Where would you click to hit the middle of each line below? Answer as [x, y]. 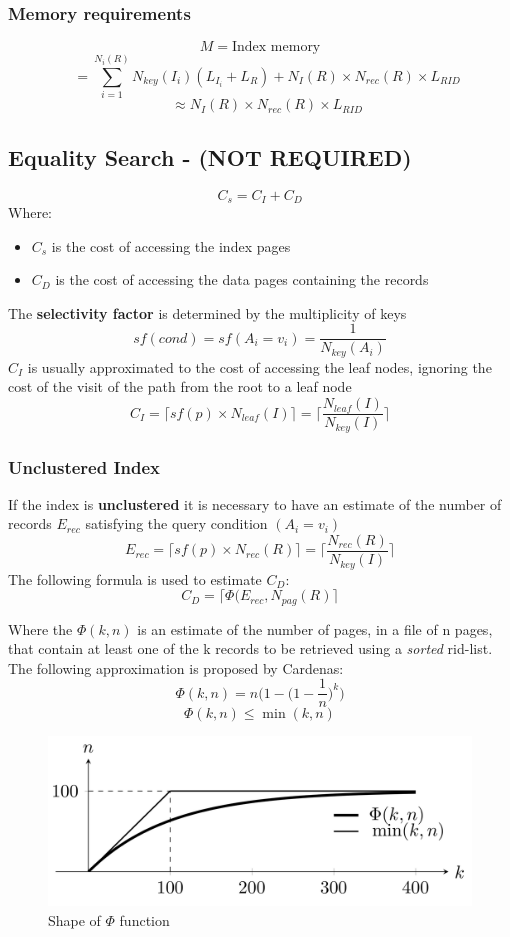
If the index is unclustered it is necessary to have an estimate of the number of [255, 503]
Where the [40, 628]
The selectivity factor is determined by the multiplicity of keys [207, 312]
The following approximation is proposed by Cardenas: [176, 667]
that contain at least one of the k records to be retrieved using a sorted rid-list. [250, 648]
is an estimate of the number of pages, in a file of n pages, [315, 628]
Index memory [276, 47]
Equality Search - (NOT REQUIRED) [210, 156]
